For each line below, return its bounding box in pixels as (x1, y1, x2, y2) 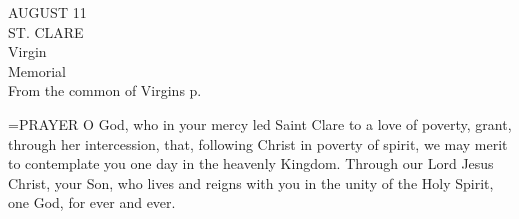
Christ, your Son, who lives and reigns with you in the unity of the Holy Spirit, (8, 172, 494, 193)
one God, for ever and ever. (8, 192, 176, 213)
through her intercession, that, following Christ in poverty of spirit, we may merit (8, 133, 508, 154)
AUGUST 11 (8, 2, 87, 22)
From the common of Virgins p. (8, 80, 202, 101)
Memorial (8, 60, 66, 81)
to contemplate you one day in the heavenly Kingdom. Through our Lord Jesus (8, 153, 494, 174)
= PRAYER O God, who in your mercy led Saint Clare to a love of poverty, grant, (8, 113, 512, 134)
